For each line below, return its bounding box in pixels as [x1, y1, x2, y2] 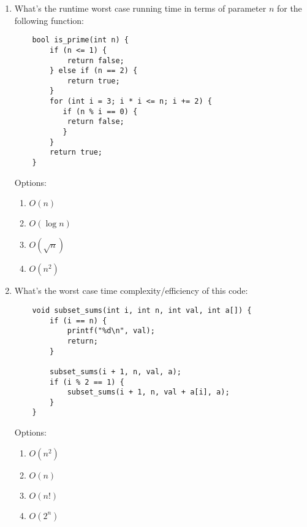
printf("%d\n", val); [67, 326, 155, 336]
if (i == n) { [50, 316, 107, 325]
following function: [14, 13, 85, 26]
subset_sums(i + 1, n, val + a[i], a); [67, 388, 230, 397]
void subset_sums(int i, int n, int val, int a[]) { [32, 306, 252, 315]
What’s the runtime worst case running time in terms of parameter [14, 2, 267, 14]
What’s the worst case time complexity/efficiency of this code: [14, 284, 248, 297]
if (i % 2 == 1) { [50, 377, 124, 387]
